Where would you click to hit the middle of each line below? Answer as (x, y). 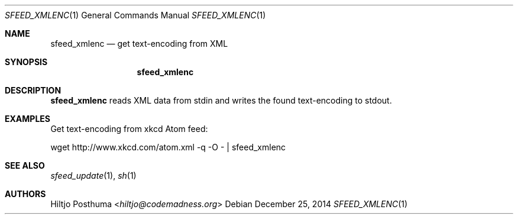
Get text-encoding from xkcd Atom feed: (129, 129)
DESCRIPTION (33, 90)
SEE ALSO (25, 165)
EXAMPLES (27, 119)
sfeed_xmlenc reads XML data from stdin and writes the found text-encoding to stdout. (221, 100)
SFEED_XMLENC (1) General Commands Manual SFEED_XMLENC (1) (135, 15)
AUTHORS (25, 194)
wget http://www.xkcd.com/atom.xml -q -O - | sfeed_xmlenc (168, 147)
